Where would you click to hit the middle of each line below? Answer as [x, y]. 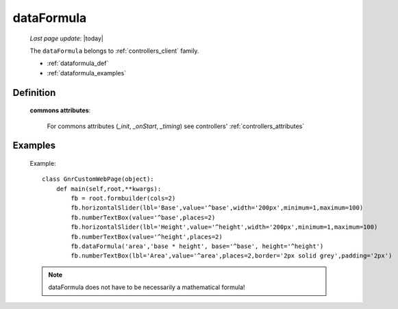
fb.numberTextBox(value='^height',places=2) [147, 237]
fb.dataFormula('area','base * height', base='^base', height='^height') [197, 246]
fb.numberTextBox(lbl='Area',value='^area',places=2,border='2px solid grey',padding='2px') [232, 256]
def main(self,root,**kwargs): [109, 189]
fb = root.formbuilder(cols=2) [123, 198]
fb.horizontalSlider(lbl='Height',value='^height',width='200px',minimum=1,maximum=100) [224, 227]
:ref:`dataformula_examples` [87, 73]
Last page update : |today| [67, 38]
